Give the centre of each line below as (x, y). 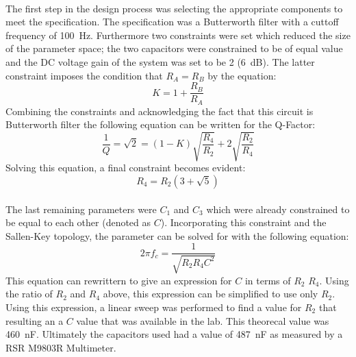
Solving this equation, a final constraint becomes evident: (126, 168)
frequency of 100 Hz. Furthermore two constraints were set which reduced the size (178, 35)
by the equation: (242, 75)
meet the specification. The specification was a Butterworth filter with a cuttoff (172, 22)
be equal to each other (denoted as (78, 222)
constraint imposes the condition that (84, 75)
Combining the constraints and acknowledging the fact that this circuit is (160, 111)
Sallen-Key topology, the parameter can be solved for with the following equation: (177, 235)
